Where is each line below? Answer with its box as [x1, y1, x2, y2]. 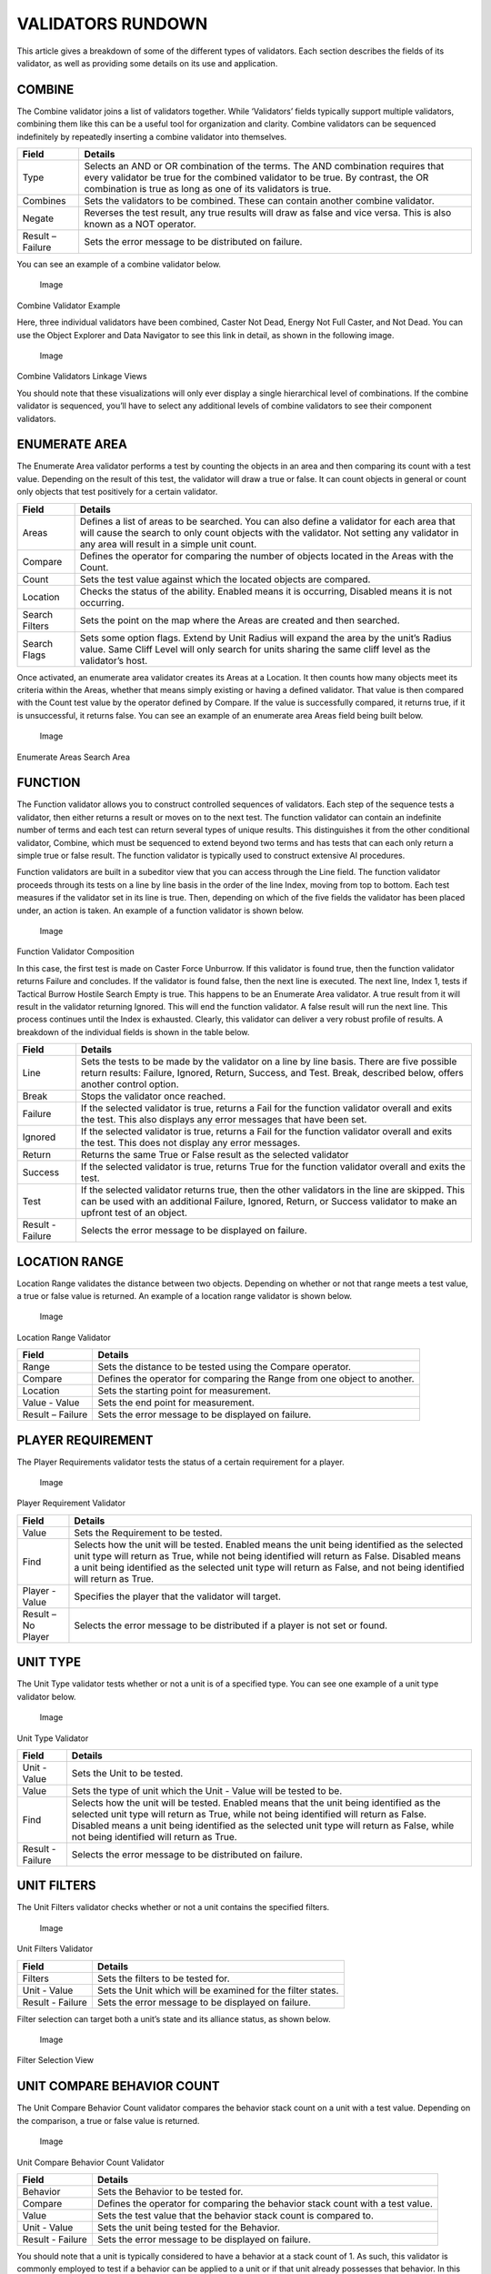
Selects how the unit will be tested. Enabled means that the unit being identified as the [71, 1796, 441, 1809]
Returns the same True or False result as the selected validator [80, 1149, 349, 1162]
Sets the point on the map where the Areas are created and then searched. [79, 614, 400, 627]
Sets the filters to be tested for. [96, 1972, 230, 1985]
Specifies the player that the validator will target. [74, 1590, 282, 1603]
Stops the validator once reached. [80, 1090, 226, 1102]
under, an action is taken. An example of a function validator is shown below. [16, 905, 305, 916]
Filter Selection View [16, 2055, 95, 2066]
